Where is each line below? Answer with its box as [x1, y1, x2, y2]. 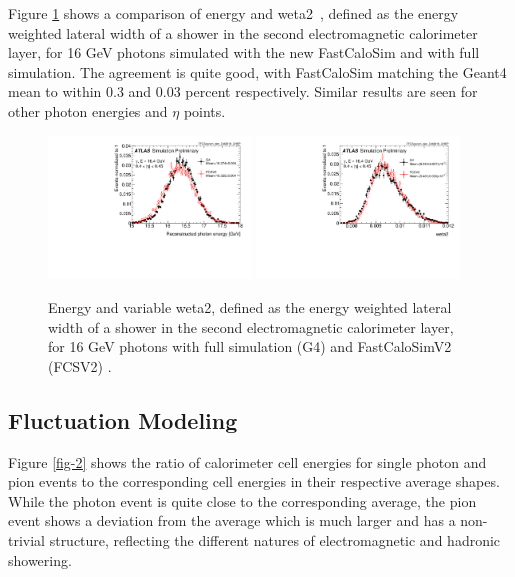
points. [183, 100, 226, 121]
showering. [8, 549, 72, 570]
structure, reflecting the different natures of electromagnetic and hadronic [49, 529, 501, 550]
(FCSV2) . [48, 355, 112, 376]
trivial [8, 529, 46, 550]
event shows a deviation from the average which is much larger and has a [8, 510, 456, 531]
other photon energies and [8, 100, 168, 121]
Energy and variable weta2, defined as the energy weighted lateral [48, 296, 452, 317]
